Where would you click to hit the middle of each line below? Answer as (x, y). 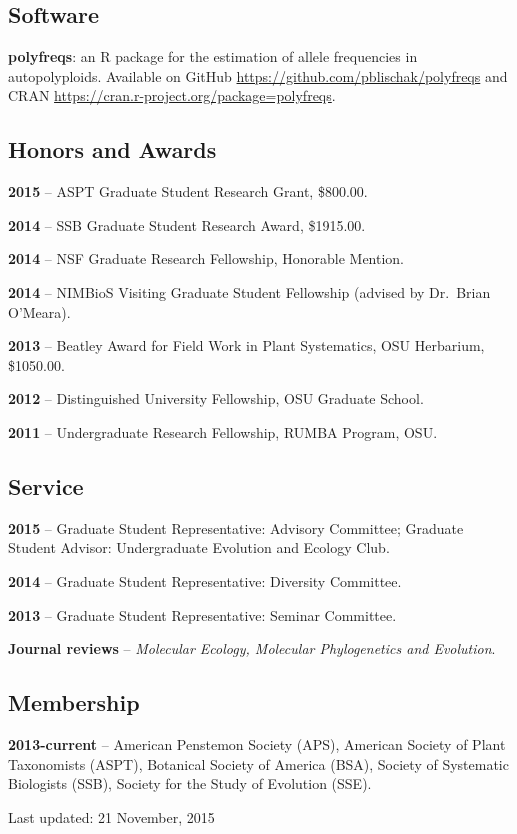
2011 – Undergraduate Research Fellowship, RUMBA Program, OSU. (223, 431)
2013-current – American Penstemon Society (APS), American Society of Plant (257, 743)
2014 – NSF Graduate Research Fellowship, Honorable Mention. (206, 258)
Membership (74, 702)
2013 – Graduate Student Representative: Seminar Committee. (202, 614)
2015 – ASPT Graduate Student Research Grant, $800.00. (188, 191)
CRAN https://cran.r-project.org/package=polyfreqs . (172, 95)
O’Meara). (39, 311)
